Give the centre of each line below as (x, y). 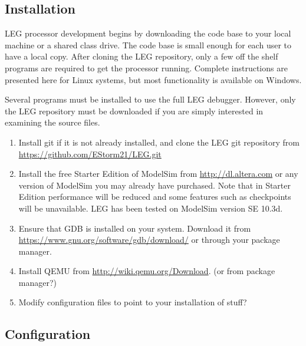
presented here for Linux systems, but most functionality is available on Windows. (153, 79)
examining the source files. (52, 122)
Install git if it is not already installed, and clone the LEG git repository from (159, 142)
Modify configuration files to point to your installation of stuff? (133, 302)
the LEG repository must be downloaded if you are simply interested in (134, 111)
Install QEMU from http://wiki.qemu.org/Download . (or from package (147, 271)
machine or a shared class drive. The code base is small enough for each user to (148, 45)
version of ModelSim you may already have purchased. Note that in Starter (154, 185)
